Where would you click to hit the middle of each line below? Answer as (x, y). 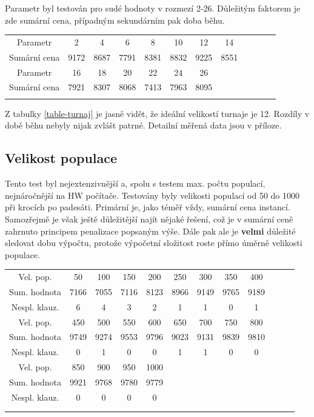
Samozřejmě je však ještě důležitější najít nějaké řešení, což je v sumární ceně (149, 219)
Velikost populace (61, 158)
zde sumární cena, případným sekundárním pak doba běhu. (115, 20)
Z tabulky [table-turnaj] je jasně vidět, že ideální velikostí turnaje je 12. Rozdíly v (157, 113)
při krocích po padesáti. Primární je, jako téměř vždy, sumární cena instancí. (148, 207)
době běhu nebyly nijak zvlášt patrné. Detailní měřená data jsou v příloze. (143, 125)
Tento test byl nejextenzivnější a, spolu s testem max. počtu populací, (135, 183)
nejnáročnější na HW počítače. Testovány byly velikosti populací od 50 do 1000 (152, 195)
